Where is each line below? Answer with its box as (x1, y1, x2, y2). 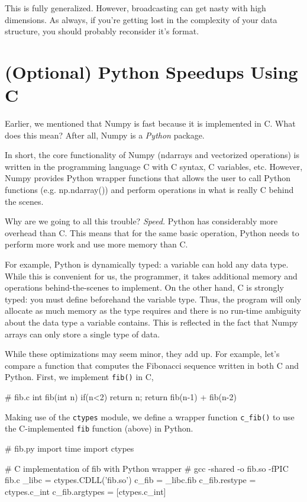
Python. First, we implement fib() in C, (5, 371, 154, 383)
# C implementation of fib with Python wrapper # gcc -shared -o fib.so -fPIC (5, 462, 289, 474)
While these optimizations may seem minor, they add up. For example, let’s (5, 347, 280, 360)
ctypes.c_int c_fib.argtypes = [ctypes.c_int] (5, 485, 166, 497)
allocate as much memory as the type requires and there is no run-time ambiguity (5, 304, 301, 317)
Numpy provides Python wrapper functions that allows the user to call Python (5, 172, 291, 184)
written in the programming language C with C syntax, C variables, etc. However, (5, 160, 303, 172)
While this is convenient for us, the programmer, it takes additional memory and (5, 269, 298, 282)
